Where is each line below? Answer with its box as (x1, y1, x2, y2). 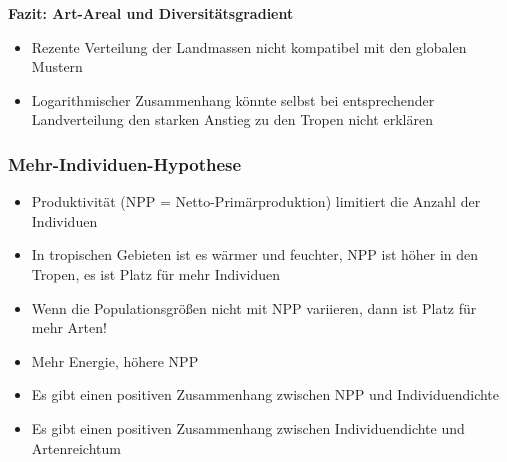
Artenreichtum (31, 437, 121, 458)
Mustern (31, 56, 83, 77)
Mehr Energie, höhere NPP (31, 350, 199, 371)
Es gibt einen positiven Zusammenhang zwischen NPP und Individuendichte (31, 384, 500, 405)
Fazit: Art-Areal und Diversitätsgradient (8, 3, 294, 23)
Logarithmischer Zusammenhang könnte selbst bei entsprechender (31, 89, 435, 110)
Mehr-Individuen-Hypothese (8, 151, 242, 176)
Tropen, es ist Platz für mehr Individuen (31, 263, 281, 284)
